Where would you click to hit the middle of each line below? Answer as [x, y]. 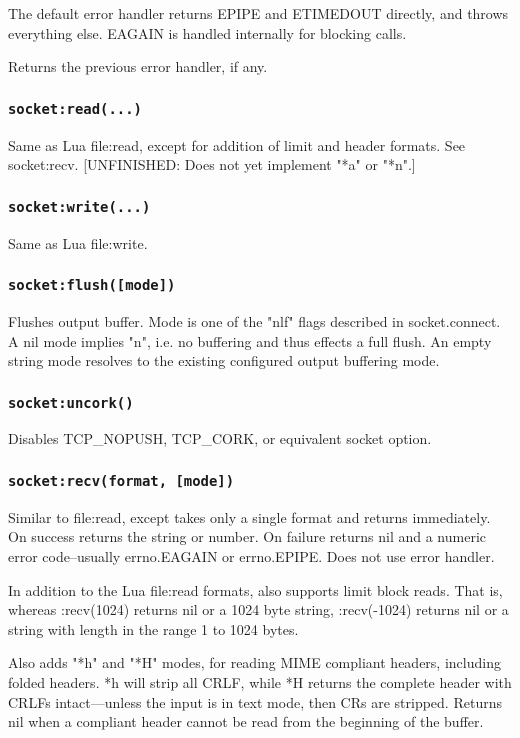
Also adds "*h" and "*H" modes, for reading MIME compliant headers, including [254, 662]
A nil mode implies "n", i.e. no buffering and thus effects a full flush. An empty [250, 340]
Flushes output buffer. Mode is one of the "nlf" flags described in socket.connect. [254, 320]
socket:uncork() [71, 402]
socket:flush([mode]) [92, 285]
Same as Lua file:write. [78, 242]
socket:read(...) [75, 108]
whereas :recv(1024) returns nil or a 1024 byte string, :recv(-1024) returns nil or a [258, 609]
